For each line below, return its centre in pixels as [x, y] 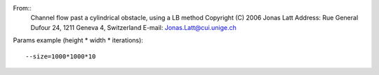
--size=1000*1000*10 [61, 56]
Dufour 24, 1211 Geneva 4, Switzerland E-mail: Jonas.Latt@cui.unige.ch [133, 27]
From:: [22, 8]
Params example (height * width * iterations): [78, 40]
